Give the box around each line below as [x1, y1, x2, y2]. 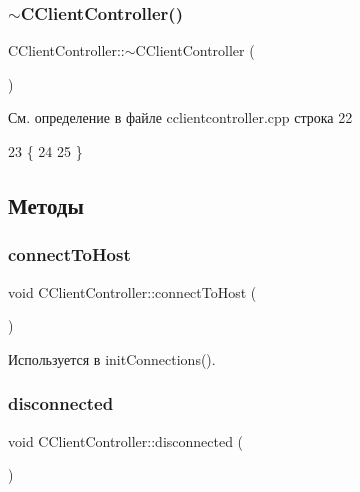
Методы [8, 189, 84, 220]
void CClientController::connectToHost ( [8, 281, 257, 302]
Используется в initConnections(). [8, 348, 216, 369]
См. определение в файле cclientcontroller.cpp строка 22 [8, 107, 353, 128]
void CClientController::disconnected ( [8, 430, 244, 451]
